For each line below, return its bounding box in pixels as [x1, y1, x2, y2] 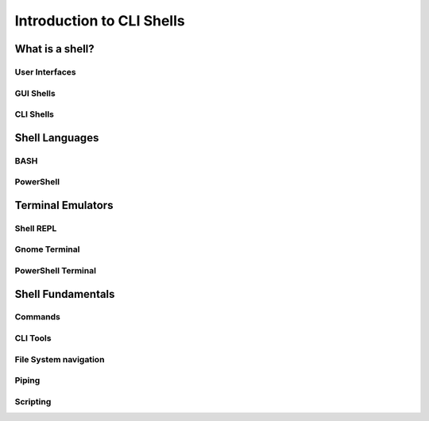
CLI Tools [14, 333, 52, 344]
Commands [14, 311, 61, 323]
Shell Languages [14, 131, 99, 145]
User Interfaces [14, 66, 76, 77]
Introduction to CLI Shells [14, 12, 186, 29]
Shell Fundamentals [14, 287, 115, 301]
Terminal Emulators [14, 199, 114, 212]
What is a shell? [14, 42, 95, 56]
